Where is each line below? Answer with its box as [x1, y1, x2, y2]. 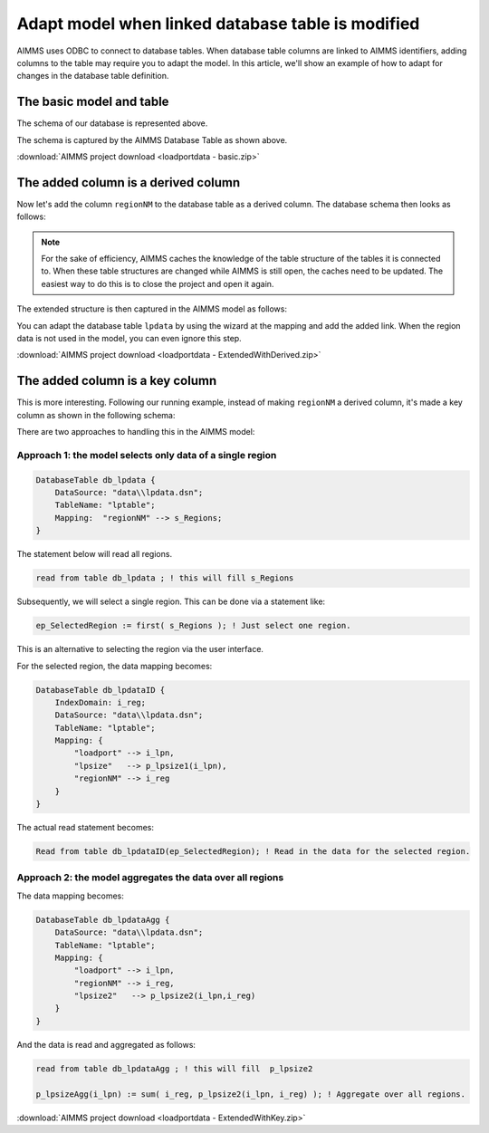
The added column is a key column [16, 373, 217, 389]
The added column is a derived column [16, 175, 241, 190]
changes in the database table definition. [16, 71, 169, 82]
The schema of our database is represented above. [16, 118, 208, 129]
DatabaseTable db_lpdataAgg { [35, 915, 170, 925]
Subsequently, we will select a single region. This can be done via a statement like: [16, 596, 326, 607]
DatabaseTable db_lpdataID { [35, 685, 166, 695]
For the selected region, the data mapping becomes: [16, 660, 213, 671]
